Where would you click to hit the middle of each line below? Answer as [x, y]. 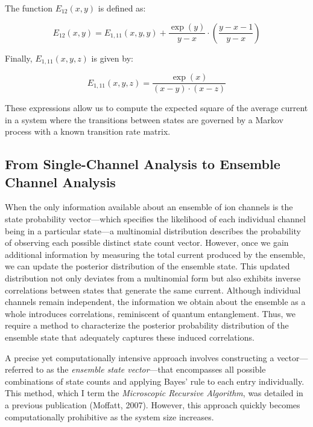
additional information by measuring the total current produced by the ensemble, [155, 254]
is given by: [112, 58]
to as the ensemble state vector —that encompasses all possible [151, 369]
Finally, [19, 58]
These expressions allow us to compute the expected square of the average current [156, 108]
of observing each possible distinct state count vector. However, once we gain [147, 242]
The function [29, 8]
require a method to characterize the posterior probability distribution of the [147, 325]
